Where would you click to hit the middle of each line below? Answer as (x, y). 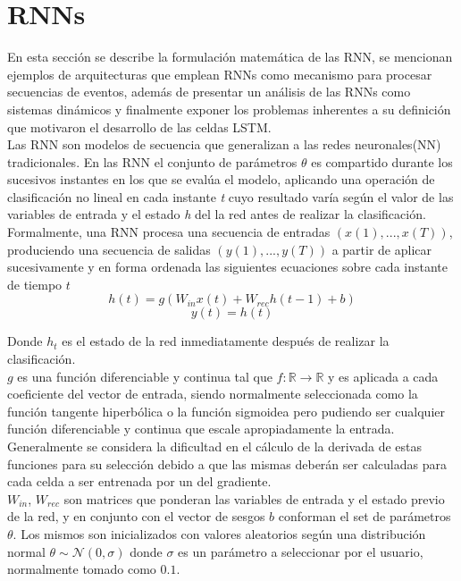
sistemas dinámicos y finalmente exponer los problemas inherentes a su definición (229, 109)
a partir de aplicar (382, 249)
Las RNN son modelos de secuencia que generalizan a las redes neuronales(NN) (224, 144)
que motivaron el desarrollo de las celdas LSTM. (139, 126)
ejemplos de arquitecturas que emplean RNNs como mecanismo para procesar (220, 74)
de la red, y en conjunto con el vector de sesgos (136, 516)
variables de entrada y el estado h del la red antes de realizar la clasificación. (217, 214)
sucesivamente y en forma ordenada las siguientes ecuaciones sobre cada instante (227, 267)
